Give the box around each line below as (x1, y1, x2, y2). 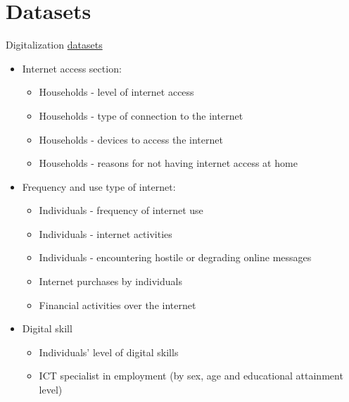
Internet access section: (22, 61, 122, 75)
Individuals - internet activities (39, 226, 172, 241)
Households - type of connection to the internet (39, 108, 243, 123)
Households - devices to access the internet (39, 132, 223, 146)
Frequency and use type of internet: (22, 179, 176, 194)
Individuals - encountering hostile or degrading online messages (39, 250, 312, 265)
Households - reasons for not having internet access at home (39, 156, 298, 170)
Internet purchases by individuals (39, 274, 182, 289)
